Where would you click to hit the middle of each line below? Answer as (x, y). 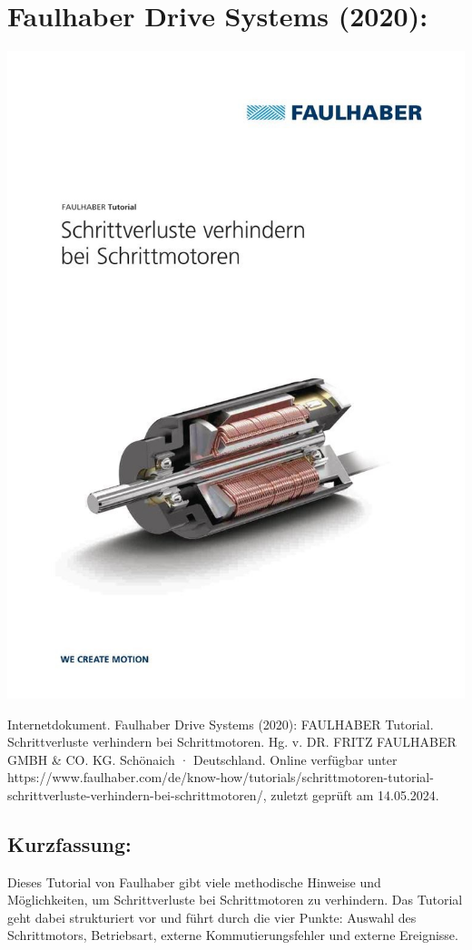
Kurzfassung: (69, 843)
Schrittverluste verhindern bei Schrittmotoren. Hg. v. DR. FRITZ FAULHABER (232, 742)
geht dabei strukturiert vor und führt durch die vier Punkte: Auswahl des (212, 917)
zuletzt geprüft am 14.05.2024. (355, 794)
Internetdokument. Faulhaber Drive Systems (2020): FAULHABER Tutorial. (221, 724)
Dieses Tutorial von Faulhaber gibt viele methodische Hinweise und (194, 881)
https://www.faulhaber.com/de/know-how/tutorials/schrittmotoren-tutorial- (221, 777)
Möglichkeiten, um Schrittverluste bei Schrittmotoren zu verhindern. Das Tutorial (235, 900)
